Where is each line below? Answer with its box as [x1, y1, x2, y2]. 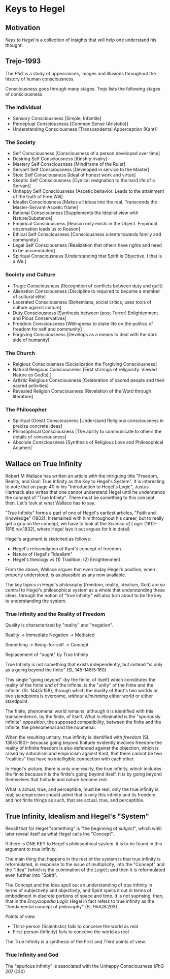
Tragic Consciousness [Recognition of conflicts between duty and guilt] [12, 283, 163, 289]
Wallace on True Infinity [5, 459, 82, 468]
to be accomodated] [12, 248, 55, 254]
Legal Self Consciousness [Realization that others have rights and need [12, 242, 162, 248]
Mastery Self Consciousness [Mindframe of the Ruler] [12, 161, 126, 167]
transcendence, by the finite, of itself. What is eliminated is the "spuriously [5, 714, 161, 720]
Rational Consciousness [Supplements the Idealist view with [12, 210, 139, 216]
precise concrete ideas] [12, 423, 62, 429]
